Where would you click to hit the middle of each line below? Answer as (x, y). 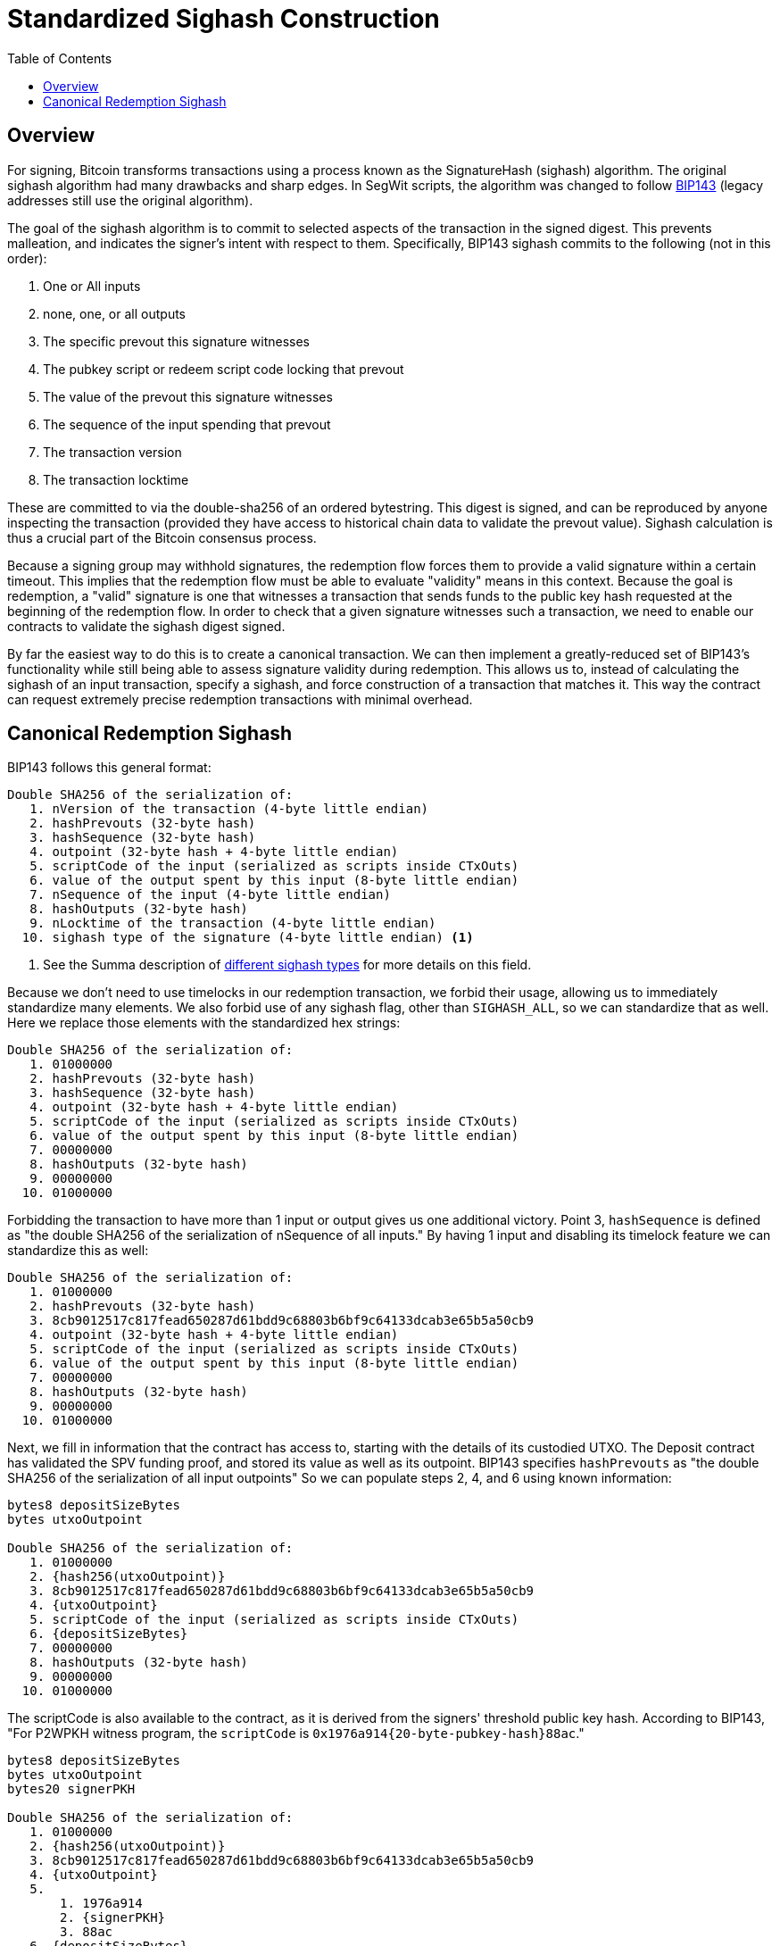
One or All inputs (92, 286)
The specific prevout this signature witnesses (176, 341)
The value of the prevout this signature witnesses (188, 396)
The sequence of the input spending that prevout (187, 424)
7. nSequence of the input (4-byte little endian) (210, 895)
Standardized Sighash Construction (224, 19)
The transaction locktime (116, 479)
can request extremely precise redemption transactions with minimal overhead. (240, 699)
